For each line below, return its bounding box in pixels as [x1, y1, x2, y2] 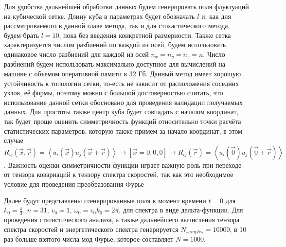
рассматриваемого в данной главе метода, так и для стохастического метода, [4, 20, 230, 31]
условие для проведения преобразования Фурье [4, 178, 144, 189]
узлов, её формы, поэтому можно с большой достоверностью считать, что [4, 88, 223, 98]
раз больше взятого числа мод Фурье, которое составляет [4, 234, 174, 244]
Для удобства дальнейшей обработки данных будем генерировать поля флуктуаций [4, 1, 249, 11]
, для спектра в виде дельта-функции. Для [119, 205, 243, 215]
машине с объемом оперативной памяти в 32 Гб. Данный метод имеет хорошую [4, 69, 241, 79]
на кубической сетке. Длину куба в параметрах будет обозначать [4, 11, 195, 21]
